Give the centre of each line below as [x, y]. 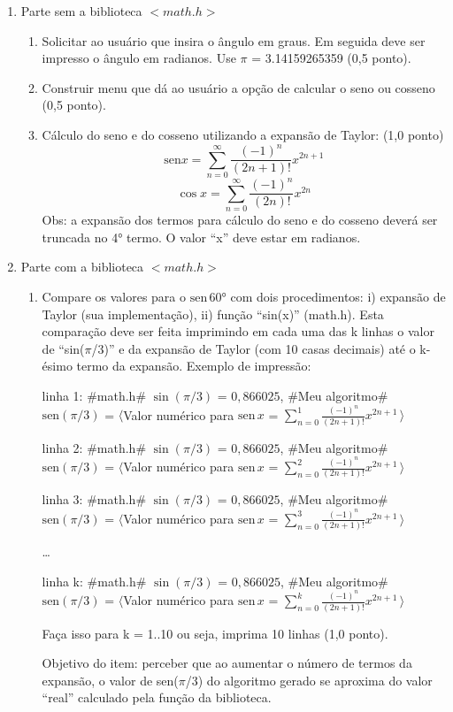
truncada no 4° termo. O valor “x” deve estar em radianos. [201, 237]
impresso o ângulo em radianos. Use [139, 58]
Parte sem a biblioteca [81, 11]
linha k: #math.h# [94, 581]
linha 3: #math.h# [94, 499]
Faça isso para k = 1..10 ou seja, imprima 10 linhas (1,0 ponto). [215, 633]
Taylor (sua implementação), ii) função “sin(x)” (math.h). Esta [213, 314]
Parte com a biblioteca [82, 267]
